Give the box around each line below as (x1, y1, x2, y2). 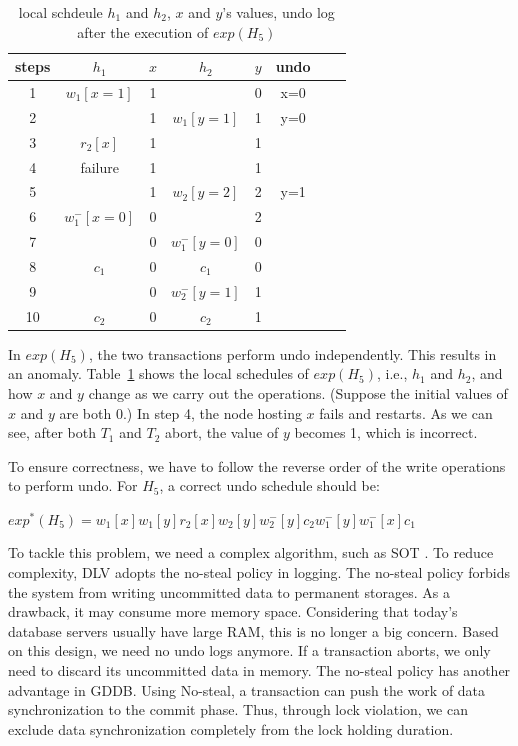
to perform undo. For (8, 475, 138, 496)
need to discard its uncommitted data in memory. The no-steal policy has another (8, 660, 511, 681)
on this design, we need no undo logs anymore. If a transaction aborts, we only (8, 640, 491, 661)
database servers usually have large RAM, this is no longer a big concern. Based (8, 620, 499, 641)
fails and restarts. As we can (319, 402, 493, 423)
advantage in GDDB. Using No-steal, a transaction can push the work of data (8, 679, 486, 700)
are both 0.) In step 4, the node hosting (59, 402, 302, 423)
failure (80, 156, 119, 177)
